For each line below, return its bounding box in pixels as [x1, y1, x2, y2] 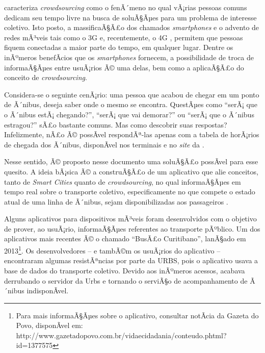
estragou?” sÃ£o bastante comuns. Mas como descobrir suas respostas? [4, 119, 227, 130]
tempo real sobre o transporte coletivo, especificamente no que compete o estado [4, 186, 255, 197]
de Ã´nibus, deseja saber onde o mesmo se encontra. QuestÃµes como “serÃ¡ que [4, 99, 257, 110]
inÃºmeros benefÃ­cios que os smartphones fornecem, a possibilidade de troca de [4, 52, 254, 62]
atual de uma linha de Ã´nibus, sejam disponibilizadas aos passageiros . [4, 196, 228, 207]
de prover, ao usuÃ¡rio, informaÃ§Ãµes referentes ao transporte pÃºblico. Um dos [4, 223, 260, 234]
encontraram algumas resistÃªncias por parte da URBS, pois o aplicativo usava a [4, 255, 258, 266]
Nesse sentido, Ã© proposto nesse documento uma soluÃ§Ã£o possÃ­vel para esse [4, 156, 258, 167]
